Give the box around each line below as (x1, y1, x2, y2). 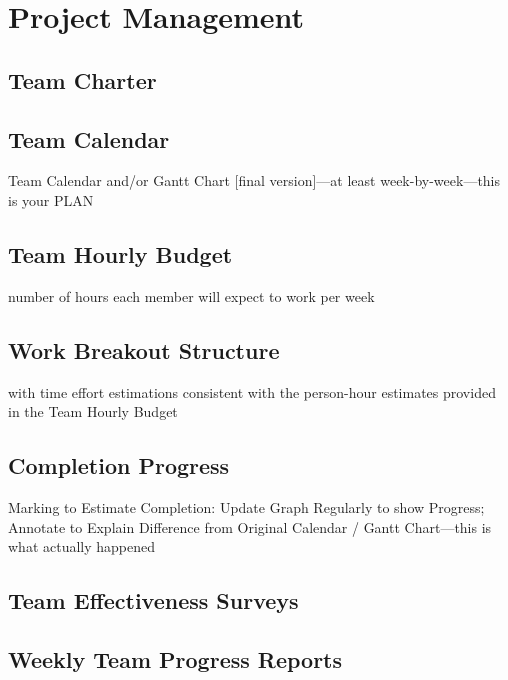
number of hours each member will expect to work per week (8, 285, 375, 306)
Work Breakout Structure (8, 334, 280, 365)
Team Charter (8, 64, 157, 95)
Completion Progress (8, 450, 230, 481)
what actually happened (8, 536, 156, 557)
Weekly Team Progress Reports (8, 643, 343, 674)
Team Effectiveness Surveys (8, 585, 299, 616)
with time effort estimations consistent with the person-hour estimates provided (8, 381, 496, 402)
